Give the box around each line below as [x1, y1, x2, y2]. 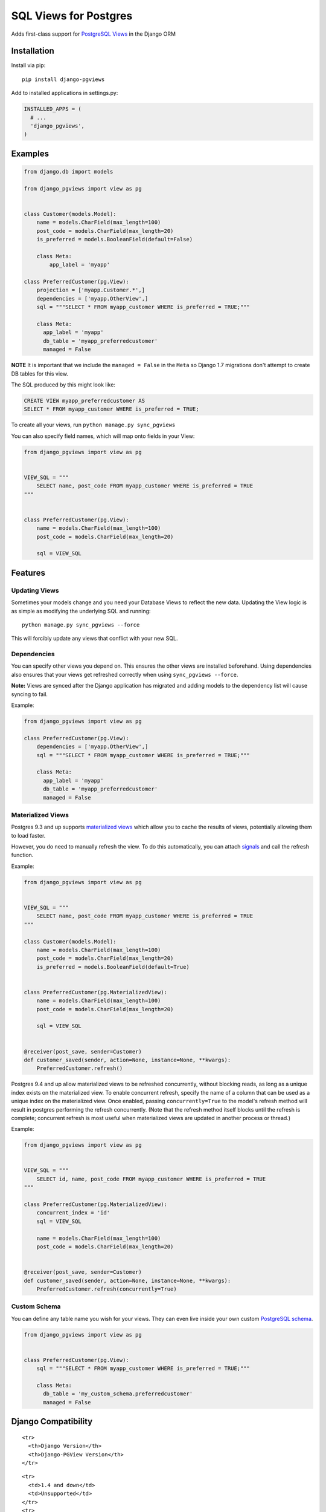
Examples [11, 148, 50, 158]
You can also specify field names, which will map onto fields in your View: [11, 432, 195, 440]
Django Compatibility [11, 1416, 93, 1427]
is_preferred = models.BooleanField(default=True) [36, 963, 190, 970]
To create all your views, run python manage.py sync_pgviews [11, 421, 176, 429]
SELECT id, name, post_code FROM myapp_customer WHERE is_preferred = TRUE [36, 1175, 266, 1182]
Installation [11, 46, 54, 56]
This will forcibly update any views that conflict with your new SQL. [11, 635, 178, 642]
